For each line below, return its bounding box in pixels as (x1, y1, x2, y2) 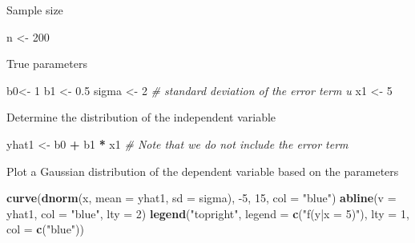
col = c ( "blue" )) (6, 221, 85, 237)
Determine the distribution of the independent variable (6, 109, 276, 125)
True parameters (6, 55, 87, 72)
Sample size (6, 2, 63, 18)
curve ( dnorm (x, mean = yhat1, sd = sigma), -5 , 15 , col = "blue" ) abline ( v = (6, 189, 397, 206)
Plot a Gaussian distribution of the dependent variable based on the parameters (6, 162, 399, 179)
